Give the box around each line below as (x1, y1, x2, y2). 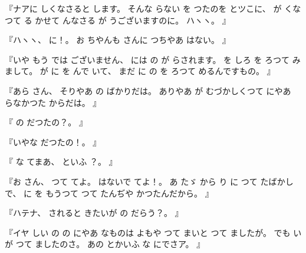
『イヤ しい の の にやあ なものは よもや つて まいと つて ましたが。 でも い (5, 226, 302, 238)
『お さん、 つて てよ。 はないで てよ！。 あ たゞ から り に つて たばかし (5, 175, 294, 187)
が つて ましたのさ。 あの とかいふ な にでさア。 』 (5, 238, 205, 250)
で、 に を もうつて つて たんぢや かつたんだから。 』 (5, 187, 213, 199)
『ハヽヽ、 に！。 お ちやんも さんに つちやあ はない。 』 (5, 34, 231, 46)
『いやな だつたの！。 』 (5, 135, 101, 148)
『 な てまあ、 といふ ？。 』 (5, 155, 117, 168)
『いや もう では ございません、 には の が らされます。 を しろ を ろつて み (5, 53, 301, 65)
